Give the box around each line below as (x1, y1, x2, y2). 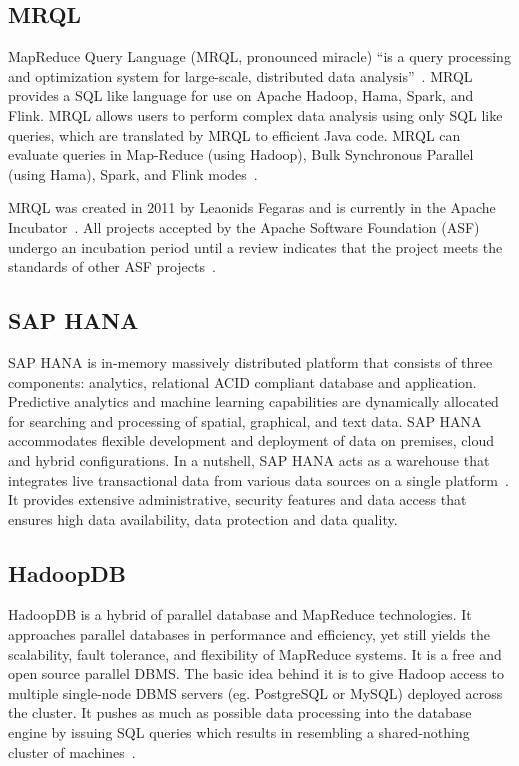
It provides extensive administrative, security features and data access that (8, 489, 467, 510)
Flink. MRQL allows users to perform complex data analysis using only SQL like (8, 104, 503, 125)
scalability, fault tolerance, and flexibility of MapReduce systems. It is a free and (8, 643, 502, 664)
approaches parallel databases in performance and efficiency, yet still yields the (8, 624, 490, 645)
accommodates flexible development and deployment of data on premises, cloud (8, 430, 494, 451)
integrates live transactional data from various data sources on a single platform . (8, 469, 509, 490)
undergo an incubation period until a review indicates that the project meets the (8, 236, 503, 257)
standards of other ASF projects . (8, 256, 216, 277)
